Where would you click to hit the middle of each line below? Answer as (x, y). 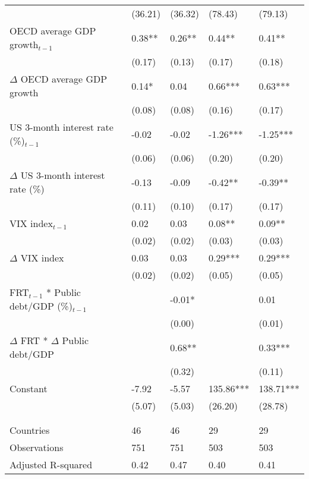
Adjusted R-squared (51, 464)
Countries (30, 430)
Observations (37, 447)
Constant (29, 388)
